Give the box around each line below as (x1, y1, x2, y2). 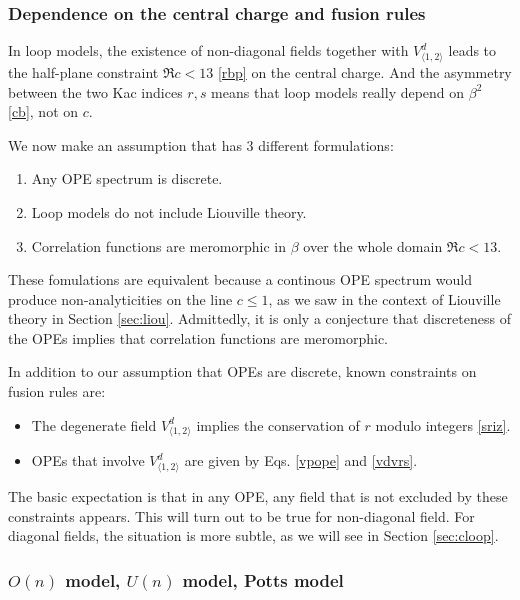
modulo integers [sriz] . (375, 414, 511, 435)
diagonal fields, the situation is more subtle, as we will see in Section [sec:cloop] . (8, 525, 499, 546)
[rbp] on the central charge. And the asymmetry (217, 61, 512, 82)
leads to (448, 40, 497, 61)
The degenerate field (31, 414, 157, 435)
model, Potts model (182, 567, 344, 592)
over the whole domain (303, 235, 443, 256)
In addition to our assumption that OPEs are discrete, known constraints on (8, 361, 477, 382)
